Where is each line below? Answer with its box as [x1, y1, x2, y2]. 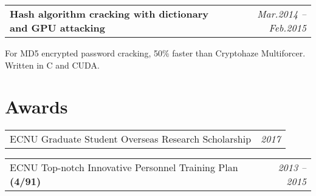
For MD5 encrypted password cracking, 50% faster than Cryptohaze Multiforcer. [5, 47, 306, 59]
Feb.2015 [269, 21, 306, 35]
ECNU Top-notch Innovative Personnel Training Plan [10, 160, 238, 175]
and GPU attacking [10, 21, 105, 35]
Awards [5, 94, 68, 119]
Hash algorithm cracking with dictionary [10, 7, 208, 21]
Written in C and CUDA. [5, 58, 100, 71]
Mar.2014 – [257, 7, 306, 21]
